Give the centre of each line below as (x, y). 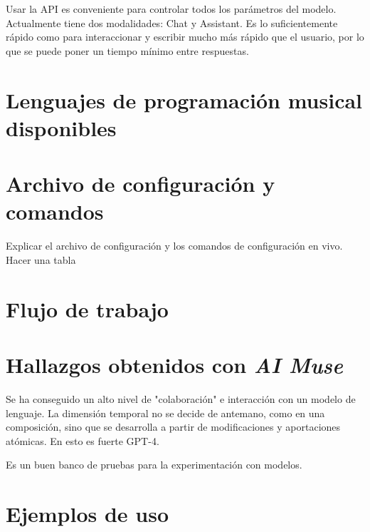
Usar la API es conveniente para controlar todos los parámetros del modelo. (171, 9)
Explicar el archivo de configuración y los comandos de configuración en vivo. (174, 246)
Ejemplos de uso (88, 514)
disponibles (61, 127)
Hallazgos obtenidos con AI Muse (174, 365)
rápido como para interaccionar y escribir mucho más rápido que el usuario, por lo (185, 37)
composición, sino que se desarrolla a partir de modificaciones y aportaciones (173, 427)
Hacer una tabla (41, 259)
